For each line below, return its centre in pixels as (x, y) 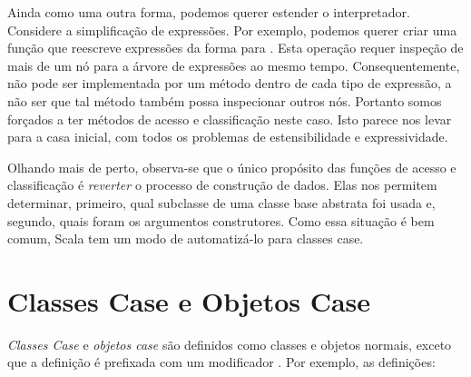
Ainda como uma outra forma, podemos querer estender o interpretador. (209, 12)
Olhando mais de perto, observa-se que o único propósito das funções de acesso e (232, 167)
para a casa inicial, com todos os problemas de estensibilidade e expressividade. (228, 137)
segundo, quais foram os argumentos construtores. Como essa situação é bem (221, 220)
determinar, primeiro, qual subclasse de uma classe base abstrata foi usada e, (221, 202)
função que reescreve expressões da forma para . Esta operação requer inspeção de (235, 48)
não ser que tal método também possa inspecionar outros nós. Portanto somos (225, 100)
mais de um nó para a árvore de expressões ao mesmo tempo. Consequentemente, (234, 65)
